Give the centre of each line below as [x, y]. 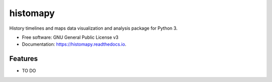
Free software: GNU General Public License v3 [70, 37]
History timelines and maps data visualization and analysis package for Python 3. [93, 28]
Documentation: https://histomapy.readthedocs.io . [74, 44]
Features [23, 59]
